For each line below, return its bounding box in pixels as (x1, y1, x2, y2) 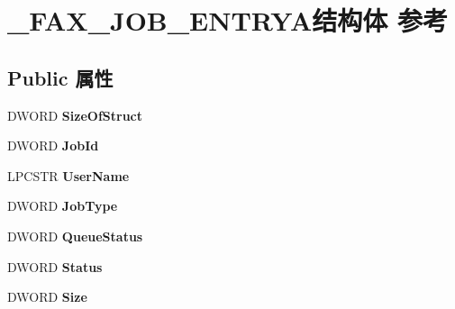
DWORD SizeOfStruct (7, 105, 143, 124)
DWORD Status (7, 257, 103, 276)
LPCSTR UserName (7, 166, 130, 185)
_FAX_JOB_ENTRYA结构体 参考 (7, 2, 449, 39)
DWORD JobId (7, 136, 99, 155)
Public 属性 (7, 63, 114, 91)
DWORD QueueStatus (7, 226, 143, 245)
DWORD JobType (7, 196, 118, 215)
